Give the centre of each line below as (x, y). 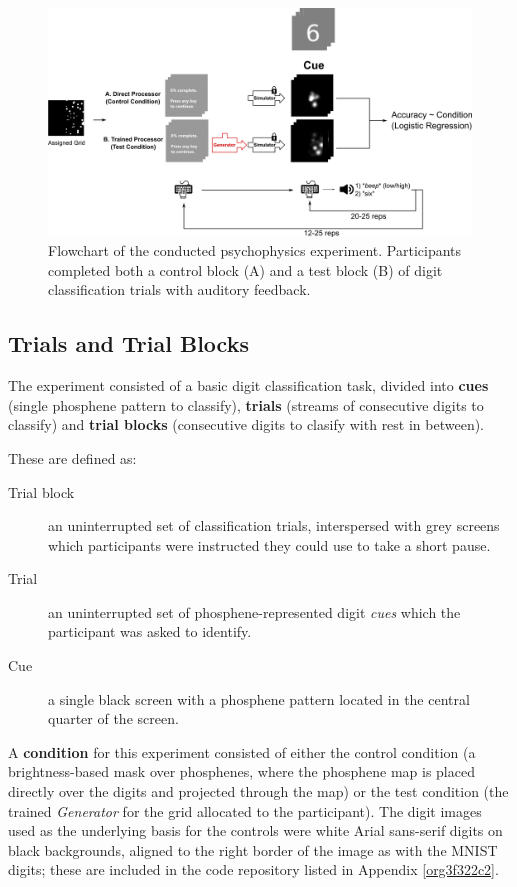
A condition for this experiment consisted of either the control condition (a (242, 751)
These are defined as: (72, 457)
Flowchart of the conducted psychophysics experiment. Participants (255, 250)
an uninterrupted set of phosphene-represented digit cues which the (254, 611)
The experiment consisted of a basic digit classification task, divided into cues (248, 385)
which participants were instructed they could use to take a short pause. (269, 544)
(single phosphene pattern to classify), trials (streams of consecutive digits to (246, 404)
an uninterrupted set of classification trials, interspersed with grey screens (274, 525)
